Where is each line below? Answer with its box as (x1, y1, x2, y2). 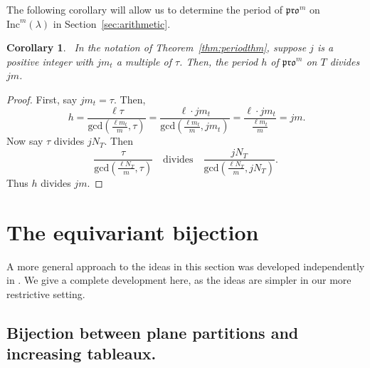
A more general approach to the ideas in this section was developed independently (6, 258, 365, 273)
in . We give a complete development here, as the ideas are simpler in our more (6, 272, 351, 287)
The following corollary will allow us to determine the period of (6, 2, 282, 16)
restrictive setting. (6, 286, 85, 301)
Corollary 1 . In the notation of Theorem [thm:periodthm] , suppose (6, 40, 307, 55)
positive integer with (6, 53, 94, 68)
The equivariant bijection (6, 217, 259, 246)
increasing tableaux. (6, 342, 157, 364)
